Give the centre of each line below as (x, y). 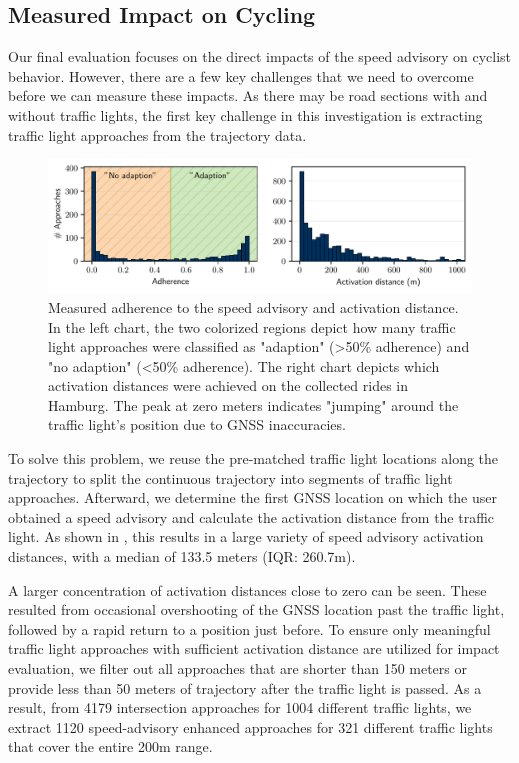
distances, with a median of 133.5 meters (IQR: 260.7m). (182, 556)
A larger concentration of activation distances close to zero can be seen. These (247, 589)
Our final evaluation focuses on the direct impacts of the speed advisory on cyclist (260, 56)
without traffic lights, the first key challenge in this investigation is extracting (245, 114)
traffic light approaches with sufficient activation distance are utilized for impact (254, 648)
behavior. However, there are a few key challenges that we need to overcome (241, 75)
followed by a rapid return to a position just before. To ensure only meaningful (249, 628)
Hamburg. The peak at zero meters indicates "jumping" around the (253, 404)
